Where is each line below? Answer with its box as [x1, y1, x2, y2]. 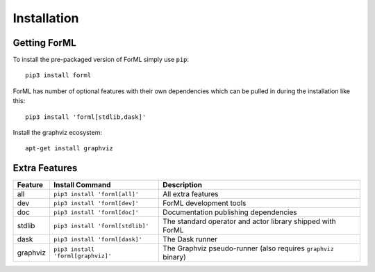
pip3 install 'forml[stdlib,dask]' [25, 113, 147, 121]
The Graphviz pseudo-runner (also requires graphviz [162, 243, 334, 253]
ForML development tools [162, 198, 247, 208]
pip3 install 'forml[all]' [53, 190, 139, 198]
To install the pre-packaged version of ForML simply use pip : [12, 56, 190, 64]
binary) [162, 253, 187, 262]
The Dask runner [162, 234, 218, 244]
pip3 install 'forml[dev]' [53, 199, 139, 207]
